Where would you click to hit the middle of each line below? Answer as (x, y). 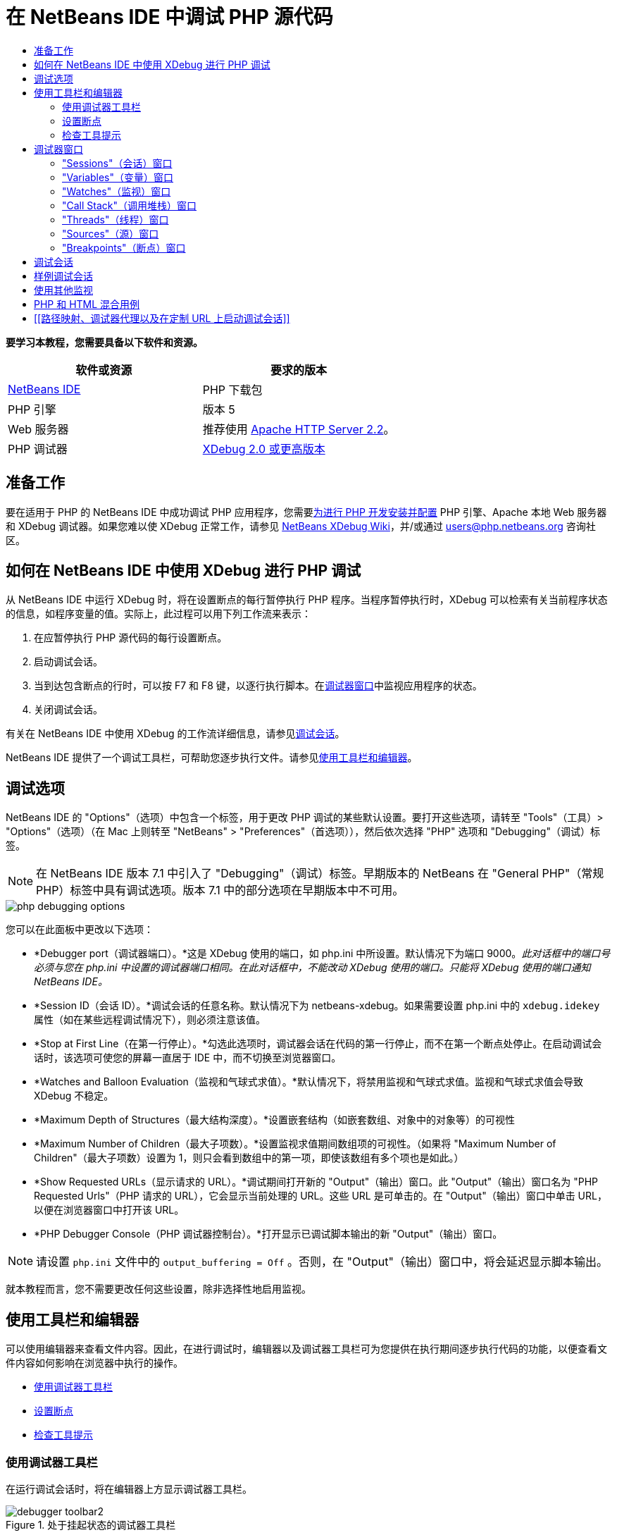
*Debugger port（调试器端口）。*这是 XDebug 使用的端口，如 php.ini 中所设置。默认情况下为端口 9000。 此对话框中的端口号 (322, 954)
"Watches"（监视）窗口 (117, 191)
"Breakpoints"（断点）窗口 (124, 247)
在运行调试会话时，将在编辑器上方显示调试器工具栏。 (129, 1488)
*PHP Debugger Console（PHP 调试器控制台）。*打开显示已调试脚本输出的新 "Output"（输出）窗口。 (268, 1234)
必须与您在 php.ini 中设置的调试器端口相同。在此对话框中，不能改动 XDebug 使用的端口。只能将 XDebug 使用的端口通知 (312, 968)
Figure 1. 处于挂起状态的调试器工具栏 (91, 1524)
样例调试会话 (63, 276)
